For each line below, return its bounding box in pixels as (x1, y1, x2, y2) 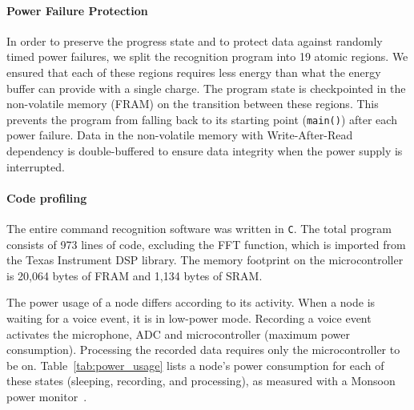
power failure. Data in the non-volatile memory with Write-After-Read (6, 127, 353, 143)
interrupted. (6, 158, 65, 175)
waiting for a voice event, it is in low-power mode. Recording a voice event (6, 310, 372, 327)
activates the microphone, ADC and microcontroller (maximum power (6, 325, 351, 342)
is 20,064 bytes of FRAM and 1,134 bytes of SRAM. (6, 267, 263, 283)
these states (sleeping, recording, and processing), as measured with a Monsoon (6, 372, 396, 389)
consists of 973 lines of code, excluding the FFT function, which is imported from (6, 235, 406, 252)
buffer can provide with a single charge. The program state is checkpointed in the (6, 79, 406, 96)
